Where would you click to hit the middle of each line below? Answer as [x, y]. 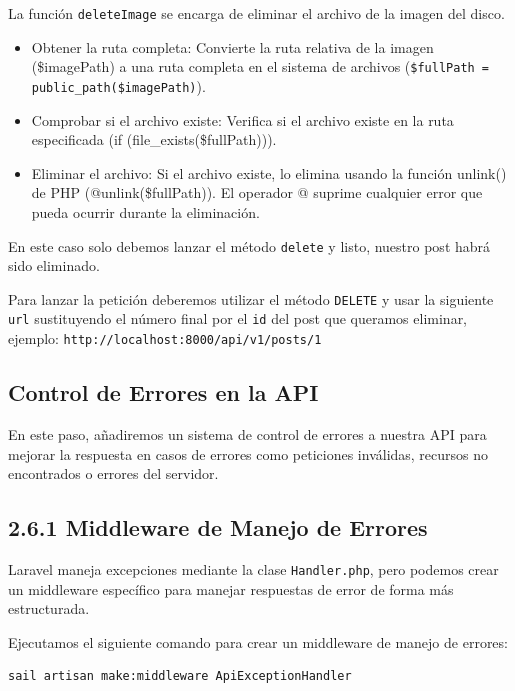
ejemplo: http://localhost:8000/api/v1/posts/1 [165, 338]
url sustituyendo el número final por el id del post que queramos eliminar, [238, 318]
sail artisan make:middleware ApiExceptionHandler [180, 676]
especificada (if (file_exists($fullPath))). [154, 139]
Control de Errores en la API [163, 392]
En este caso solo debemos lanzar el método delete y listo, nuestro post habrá [249, 245]
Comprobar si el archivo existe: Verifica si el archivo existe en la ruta [242, 119]
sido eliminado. [54, 265]
